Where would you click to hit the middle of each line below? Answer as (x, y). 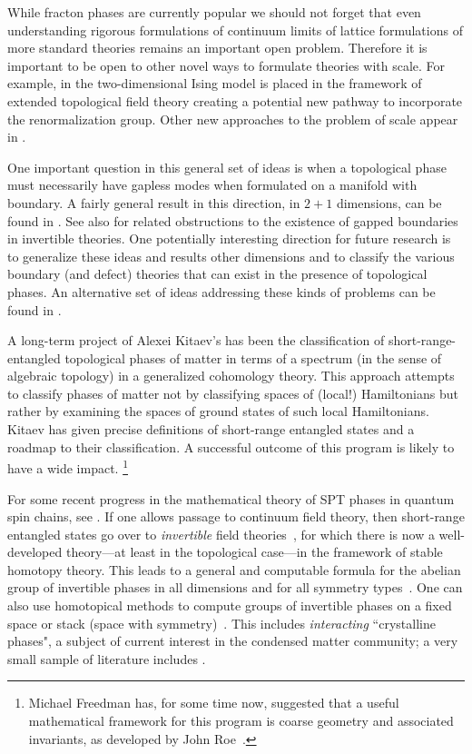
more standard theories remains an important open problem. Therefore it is (217, 48)
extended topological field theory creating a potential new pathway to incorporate (235, 100)
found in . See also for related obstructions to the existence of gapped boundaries (233, 220)
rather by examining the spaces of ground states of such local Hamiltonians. (218, 411)
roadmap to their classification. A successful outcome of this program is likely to (231, 446)
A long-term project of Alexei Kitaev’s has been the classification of (196, 340)
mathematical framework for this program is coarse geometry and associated (241, 721)
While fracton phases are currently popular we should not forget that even (214, 12)
